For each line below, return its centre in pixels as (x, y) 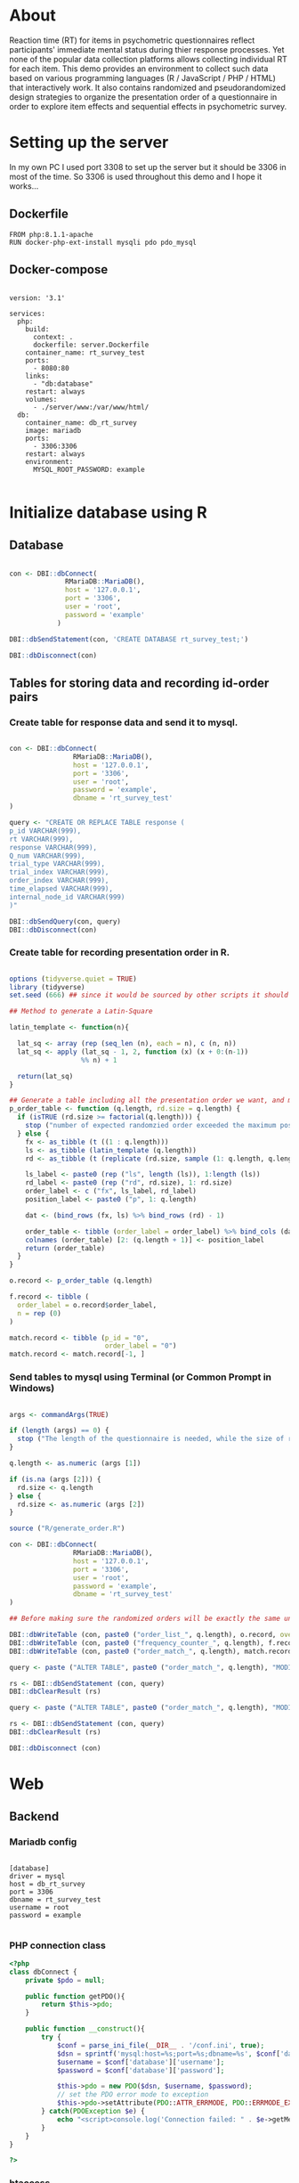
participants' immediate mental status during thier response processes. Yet (147, 49)
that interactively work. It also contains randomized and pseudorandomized (148, 87)
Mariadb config (43, 1842)
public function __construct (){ (85, 2029)
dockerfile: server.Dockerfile (91, 345)
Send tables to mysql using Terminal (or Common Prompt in (140, 1377)
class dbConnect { (43, 1972)
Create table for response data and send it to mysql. (124, 722)
